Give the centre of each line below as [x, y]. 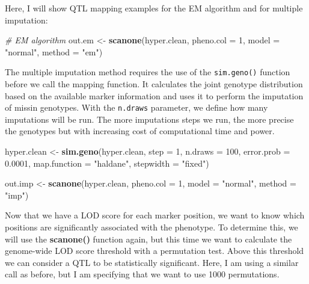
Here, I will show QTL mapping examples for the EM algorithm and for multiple [154, 8]
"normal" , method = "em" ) [54, 51]
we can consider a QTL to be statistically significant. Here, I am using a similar [152, 262]
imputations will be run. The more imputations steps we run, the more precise [149, 119]
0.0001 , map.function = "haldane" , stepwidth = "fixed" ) [107, 163]
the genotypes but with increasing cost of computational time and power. [140, 131]
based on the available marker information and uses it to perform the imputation [154, 95]
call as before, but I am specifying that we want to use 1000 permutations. [142, 274]
